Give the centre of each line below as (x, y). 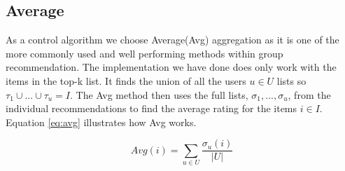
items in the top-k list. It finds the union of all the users (126, 80)
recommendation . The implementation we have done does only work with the (171, 67)
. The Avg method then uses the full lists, (159, 94)
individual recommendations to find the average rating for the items (152, 108)
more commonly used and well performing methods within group (145, 53)
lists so (291, 80)
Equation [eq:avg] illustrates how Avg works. (101, 122)
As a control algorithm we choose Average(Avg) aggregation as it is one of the (172, 40)
